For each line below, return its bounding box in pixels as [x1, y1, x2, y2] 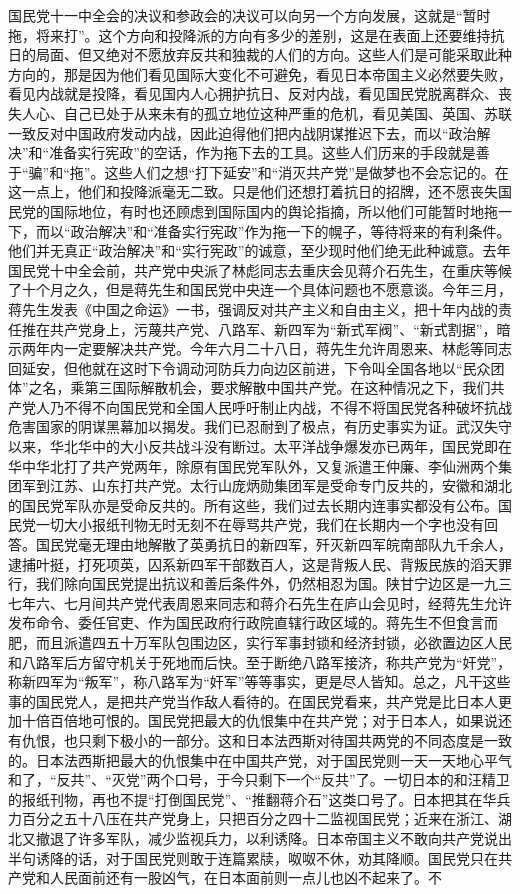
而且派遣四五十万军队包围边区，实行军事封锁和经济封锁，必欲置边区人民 [35, 632, 512, 652]
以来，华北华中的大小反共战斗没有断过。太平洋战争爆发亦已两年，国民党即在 [8, 436, 512, 457]
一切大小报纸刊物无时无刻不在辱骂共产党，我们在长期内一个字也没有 [35, 514, 484, 535]
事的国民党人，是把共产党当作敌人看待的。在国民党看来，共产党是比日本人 [8, 690, 498, 711]
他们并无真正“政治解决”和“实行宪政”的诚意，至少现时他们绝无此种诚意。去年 [8, 240, 511, 261]
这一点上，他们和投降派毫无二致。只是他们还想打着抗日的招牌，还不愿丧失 [8, 181, 498, 202]
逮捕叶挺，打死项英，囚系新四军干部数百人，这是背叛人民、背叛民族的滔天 [8, 553, 498, 574]
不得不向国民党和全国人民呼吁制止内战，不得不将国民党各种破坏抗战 [63, 396, 512, 417]
